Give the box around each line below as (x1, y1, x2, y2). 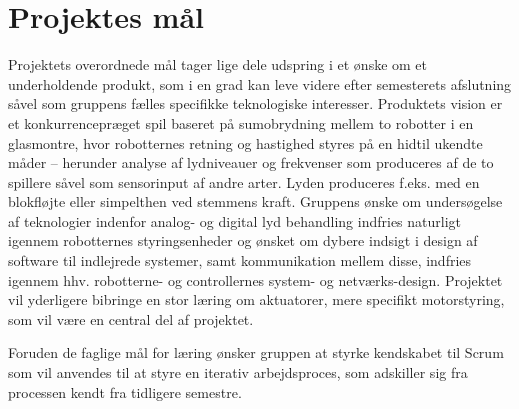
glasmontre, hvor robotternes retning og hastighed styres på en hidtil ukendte (8, 132, 483, 153)
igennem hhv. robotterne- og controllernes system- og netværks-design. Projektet (8, 269, 503, 290)
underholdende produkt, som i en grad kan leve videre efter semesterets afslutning (8, 73, 512, 94)
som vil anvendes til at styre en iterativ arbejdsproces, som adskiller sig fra (8, 362, 468, 383)
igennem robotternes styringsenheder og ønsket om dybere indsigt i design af (8, 230, 478, 251)
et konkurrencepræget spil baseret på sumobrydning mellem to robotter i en (8, 112, 474, 133)
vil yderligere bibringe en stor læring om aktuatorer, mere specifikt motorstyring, (8, 289, 505, 310)
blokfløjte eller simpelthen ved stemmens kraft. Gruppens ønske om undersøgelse (8, 191, 503, 212)
